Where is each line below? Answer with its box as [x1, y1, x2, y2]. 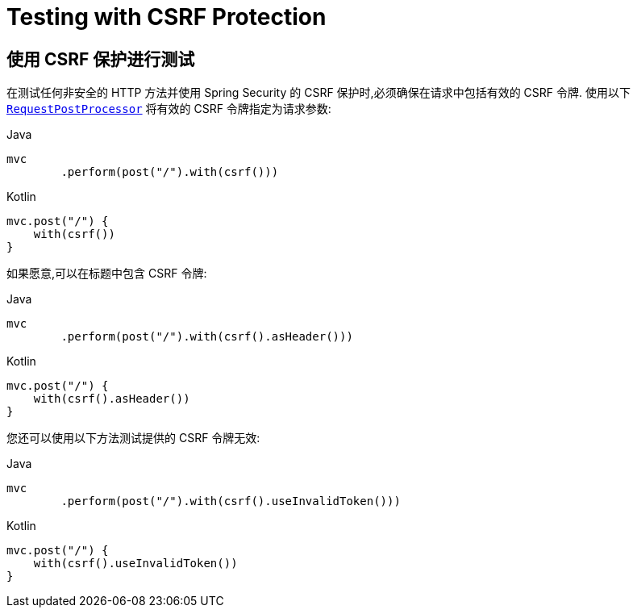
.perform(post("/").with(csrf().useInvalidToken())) [60, 495, 401, 508]
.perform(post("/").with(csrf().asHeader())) [60, 330, 353, 344]
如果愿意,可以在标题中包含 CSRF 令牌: [6, 266, 207, 281]
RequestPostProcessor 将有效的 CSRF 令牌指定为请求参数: [6, 102, 331, 116]
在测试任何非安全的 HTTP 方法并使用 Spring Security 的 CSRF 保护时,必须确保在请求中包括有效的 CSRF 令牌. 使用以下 [6, 86, 631, 100]
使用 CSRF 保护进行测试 [6, 48, 195, 69]
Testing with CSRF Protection [6, 3, 327, 31]
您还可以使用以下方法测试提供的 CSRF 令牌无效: [6, 431, 260, 445]
